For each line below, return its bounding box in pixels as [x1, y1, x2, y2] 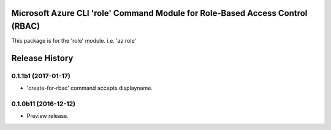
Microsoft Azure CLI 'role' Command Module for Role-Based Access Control [11, 8, 308, 18]
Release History [11, 52, 74, 63]
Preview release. [26, 112, 69, 120]
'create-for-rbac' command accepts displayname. [26, 84, 153, 92]
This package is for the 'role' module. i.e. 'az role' [11, 37, 137, 45]
